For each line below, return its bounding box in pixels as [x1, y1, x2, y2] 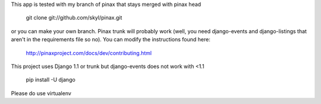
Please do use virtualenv [11, 89, 71, 97]
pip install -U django [26, 76, 75, 83]
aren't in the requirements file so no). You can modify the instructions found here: [11, 36, 210, 43]
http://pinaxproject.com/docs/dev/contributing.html [26, 49, 152, 56]
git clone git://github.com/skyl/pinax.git [26, 14, 122, 21]
